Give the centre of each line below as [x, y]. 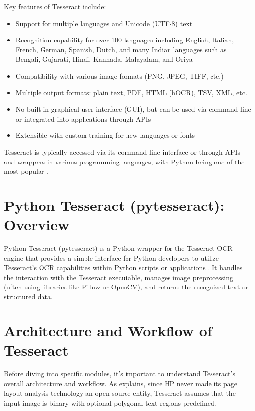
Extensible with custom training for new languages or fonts [105, 135]
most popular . [26, 171]
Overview [37, 225]
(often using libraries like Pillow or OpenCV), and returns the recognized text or [126, 287]
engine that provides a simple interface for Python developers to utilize [111, 258]
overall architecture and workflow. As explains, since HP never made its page [121, 383]
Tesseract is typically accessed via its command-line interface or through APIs [122, 151]
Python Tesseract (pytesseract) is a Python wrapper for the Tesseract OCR [118, 248]
